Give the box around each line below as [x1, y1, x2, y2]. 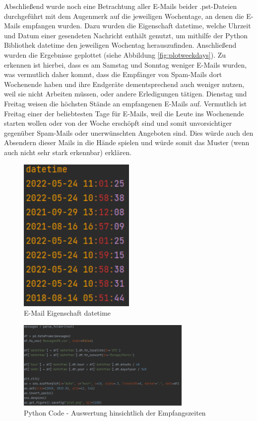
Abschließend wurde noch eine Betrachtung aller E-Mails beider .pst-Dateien [4, 1, 237, 11]
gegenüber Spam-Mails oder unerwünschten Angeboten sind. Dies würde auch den [4, 127, 254, 138]
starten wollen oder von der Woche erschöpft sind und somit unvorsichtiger [4, 118, 232, 128]
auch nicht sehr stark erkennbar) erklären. [4, 147, 132, 157]
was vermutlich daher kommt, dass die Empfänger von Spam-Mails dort [4, 69, 222, 80]
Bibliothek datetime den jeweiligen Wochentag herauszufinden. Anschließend [4, 40, 237, 50]
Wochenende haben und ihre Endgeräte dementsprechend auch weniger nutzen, [4, 79, 245, 89]
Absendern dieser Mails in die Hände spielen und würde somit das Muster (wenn [4, 137, 250, 148]
